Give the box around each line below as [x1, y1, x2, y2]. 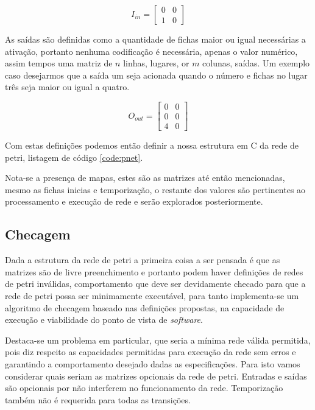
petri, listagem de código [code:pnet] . [5, 150, 143, 163]
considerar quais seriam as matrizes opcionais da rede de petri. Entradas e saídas [5, 369, 307, 382]
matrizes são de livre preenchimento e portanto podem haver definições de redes [5, 265, 303, 278]
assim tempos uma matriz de [5, 57, 113, 69]
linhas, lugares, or [123, 57, 189, 69]
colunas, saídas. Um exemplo [202, 57, 310, 69]
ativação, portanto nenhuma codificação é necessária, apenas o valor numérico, [5, 44, 298, 57]
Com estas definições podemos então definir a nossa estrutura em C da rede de [5, 139, 299, 152]
